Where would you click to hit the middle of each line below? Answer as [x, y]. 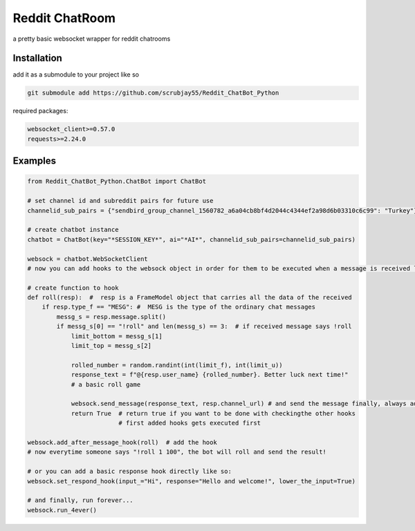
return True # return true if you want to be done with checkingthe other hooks [213, 413]
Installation [37, 58]
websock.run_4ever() [62, 510]
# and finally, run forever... [81, 500]
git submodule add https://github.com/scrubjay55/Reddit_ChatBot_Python [153, 93]
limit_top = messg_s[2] [111, 346]
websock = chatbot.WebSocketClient [87, 259]
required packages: [40, 111]
